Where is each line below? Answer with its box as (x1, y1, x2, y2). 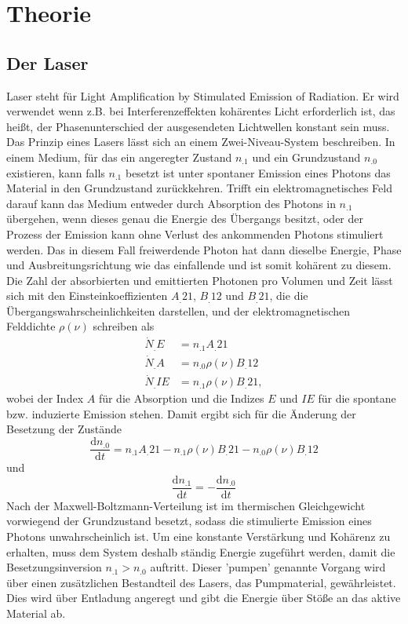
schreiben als (93, 318, 155, 334)
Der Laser (6, 50, 89, 75)
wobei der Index (6, 390, 84, 407)
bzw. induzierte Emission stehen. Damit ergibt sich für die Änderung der (6, 405, 356, 421)
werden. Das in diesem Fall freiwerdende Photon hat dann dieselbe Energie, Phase (6, 241, 402, 257)
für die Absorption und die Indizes (98, 390, 264, 407)
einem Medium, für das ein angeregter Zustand (6, 148, 232, 165)
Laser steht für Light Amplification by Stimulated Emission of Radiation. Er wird (6, 87, 399, 104)
